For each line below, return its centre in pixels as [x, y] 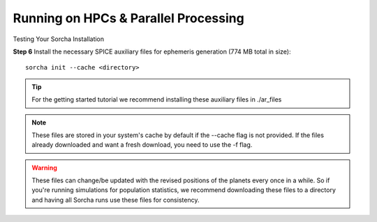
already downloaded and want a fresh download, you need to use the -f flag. [142, 145]
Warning [44, 168]
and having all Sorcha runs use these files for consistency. [116, 200]
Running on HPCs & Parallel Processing [128, 18]
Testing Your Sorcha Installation [59, 39]
